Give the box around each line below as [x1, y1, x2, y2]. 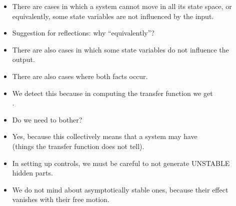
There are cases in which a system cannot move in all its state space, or [12, 1, 232, 11]
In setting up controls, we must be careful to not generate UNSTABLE [12, 157, 230, 168]
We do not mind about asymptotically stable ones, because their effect [12, 184, 228, 194]
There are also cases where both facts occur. [12, 70, 148, 81]
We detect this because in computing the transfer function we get [12, 87, 213, 98]
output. [12, 54, 35, 64]
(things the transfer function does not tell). [12, 140, 144, 151]
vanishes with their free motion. [12, 194, 109, 204]
